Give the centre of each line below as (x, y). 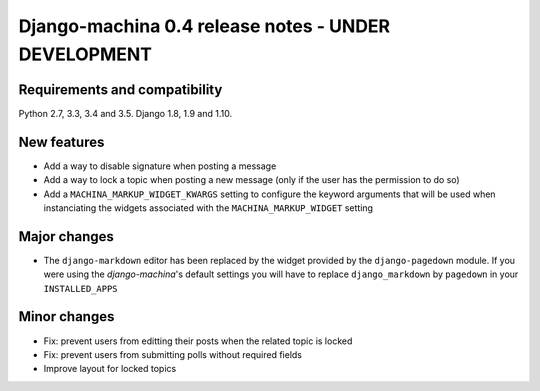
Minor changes (66, 316)
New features (61, 141)
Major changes (66, 236)
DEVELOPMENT (85, 54)
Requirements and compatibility (120, 89)
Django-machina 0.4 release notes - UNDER (204, 26)
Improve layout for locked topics (110, 369)
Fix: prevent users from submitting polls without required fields (173, 354)
